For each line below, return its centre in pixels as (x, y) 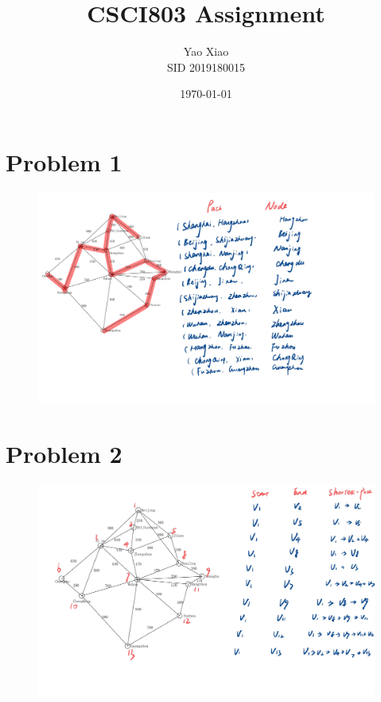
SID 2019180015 (206, 67)
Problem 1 (64, 161)
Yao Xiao (206, 51)
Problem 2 (64, 454)
